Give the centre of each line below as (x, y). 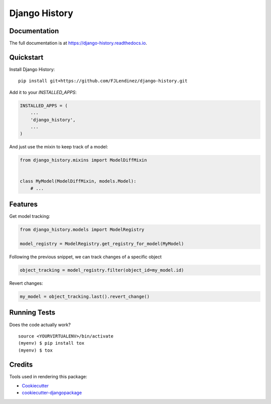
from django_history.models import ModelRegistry (82, 230)
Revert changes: (26, 283)
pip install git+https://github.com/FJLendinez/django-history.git (103, 81)
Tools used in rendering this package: (48, 376)
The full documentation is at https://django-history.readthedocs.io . (78, 43)
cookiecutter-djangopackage (52, 393)
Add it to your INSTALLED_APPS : (43, 92)
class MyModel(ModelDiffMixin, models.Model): (78, 181)
